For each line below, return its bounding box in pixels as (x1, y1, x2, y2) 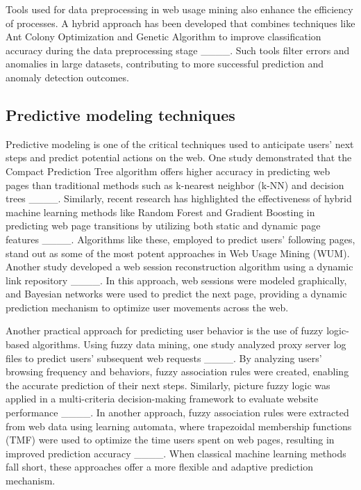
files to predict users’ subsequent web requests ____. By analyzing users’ (6, 350, 322, 365)
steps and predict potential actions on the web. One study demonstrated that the (6, 150, 352, 165)
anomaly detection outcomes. (6, 70, 129, 84)
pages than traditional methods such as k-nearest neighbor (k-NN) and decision (6, 177, 344, 192)
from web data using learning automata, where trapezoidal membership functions (6, 418, 352, 433)
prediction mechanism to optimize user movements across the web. (6, 300, 289, 314)
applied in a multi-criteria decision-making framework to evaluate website (6, 391, 319, 406)
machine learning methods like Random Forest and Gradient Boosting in (6, 204, 315, 219)
